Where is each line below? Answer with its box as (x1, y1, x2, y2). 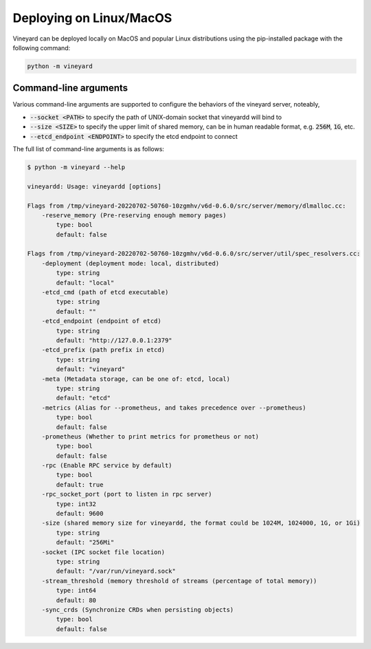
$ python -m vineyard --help (27, 163, 126, 171)
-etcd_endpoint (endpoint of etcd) (41, 317, 161, 325)
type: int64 (56, 586, 96, 595)
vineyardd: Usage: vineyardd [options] (27, 182, 161, 190)
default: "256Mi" (56, 538, 115, 547)
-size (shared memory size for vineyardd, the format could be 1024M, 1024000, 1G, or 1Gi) (41, 519, 361, 527)
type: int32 (56, 500, 96, 508)
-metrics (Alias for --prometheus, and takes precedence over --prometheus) (41, 404, 306, 412)
